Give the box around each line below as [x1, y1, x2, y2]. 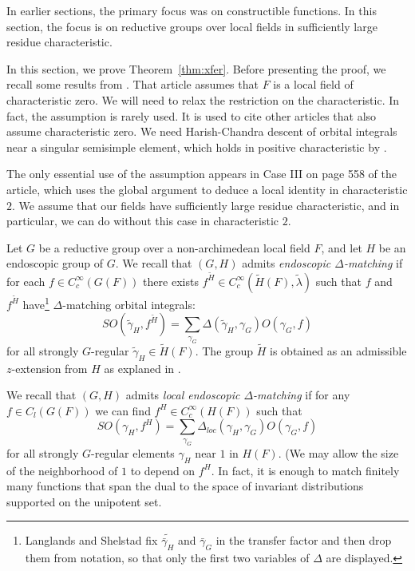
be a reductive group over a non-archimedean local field [38, 239, 310, 256]
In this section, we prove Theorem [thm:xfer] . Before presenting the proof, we [6, 60, 386, 77]
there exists [143, 272, 199, 289]
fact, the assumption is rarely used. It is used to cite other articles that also [6, 107, 377, 124]
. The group [195, 342, 254, 359]
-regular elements [91, 444, 175, 461]
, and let [321, 239, 362, 256]
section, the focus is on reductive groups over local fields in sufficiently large [6, 18, 377, 34]
